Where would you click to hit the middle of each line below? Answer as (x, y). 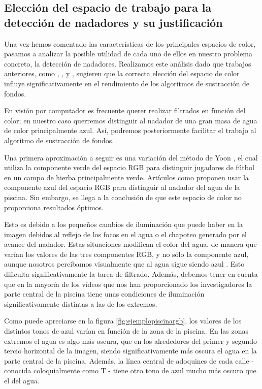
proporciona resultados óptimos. (54, 207)
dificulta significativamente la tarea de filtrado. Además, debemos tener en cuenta (131, 274)
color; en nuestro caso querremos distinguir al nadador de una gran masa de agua (131, 120)
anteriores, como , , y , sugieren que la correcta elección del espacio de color (122, 73)
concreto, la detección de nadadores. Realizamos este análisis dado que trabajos (128, 63)
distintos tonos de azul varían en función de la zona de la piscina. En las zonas (126, 331)
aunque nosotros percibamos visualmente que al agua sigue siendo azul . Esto (124, 264)
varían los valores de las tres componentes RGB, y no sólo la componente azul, (126, 254)
